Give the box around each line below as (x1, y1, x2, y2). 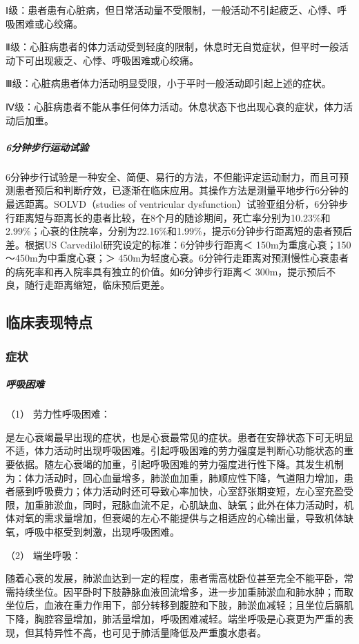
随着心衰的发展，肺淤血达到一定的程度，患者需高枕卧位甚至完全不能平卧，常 (6, 571, 353, 585)
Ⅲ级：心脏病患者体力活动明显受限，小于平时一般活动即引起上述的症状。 (6, 76, 331, 90)
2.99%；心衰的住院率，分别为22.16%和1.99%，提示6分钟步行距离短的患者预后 (6, 224, 352, 238)
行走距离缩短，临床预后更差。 (34, 277, 170, 292)
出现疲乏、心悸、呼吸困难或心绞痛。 (34, 52, 199, 67)
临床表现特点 (6, 311, 93, 333)
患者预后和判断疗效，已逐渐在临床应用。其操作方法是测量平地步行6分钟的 (14, 183, 349, 197)
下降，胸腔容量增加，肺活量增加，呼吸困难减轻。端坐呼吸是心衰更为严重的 (6, 611, 344, 625)
